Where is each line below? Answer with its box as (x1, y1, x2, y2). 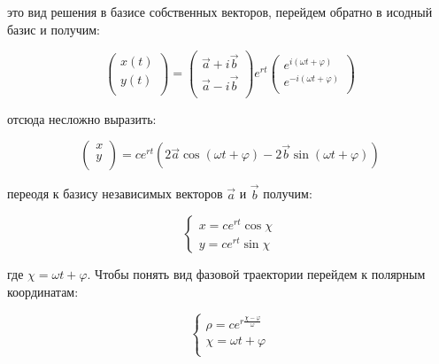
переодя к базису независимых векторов (7, 184, 223, 203)
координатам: (7, 282, 79, 300)
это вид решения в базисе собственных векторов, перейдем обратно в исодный (7, 3, 433, 20)
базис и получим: (7, 19, 100, 38)
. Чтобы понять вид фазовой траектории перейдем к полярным (87, 265, 426, 283)
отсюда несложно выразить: (7, 109, 157, 128)
